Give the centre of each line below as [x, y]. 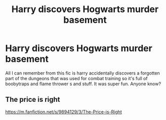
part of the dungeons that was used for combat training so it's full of [76, 78]
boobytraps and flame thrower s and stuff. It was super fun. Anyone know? [83, 84]
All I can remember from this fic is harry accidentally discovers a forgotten [83, 73]
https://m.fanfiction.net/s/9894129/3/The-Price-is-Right [64, 111]
